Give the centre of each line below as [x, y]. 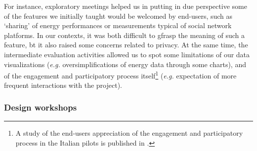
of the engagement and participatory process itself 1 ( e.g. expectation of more [120, 75]
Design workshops [41, 107]
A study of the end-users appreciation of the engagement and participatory [129, 133]
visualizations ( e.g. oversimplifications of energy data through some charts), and [125, 64]
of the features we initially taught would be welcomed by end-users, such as [118, 16]
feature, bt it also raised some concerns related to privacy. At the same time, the [126, 45]
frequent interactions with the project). [63, 85]
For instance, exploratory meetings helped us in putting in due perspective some [126, 6]
